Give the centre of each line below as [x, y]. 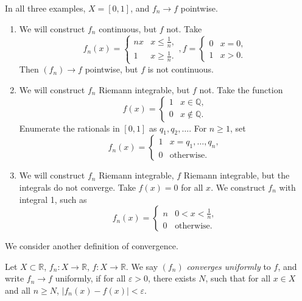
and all [18, 290]
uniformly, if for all [90, 278]
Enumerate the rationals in [69, 128]
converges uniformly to [229, 266]
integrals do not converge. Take [77, 187]
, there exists [172, 278]
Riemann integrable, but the [237, 175]
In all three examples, [45, 8]
